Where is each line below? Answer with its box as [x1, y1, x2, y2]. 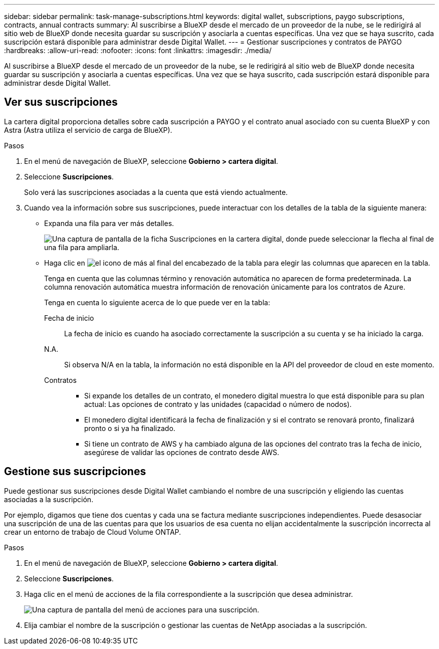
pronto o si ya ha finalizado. [84, 423, 175, 432]
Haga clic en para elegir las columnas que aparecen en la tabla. [44, 258, 430, 267]
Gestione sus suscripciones [4, 465, 146, 478]
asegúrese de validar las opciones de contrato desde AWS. [84, 448, 280, 457]
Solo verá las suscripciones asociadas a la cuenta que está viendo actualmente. [24, 187, 288, 196]
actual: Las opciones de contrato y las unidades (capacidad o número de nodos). [84, 399, 352, 408]
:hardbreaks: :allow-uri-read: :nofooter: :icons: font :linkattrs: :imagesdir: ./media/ [4, 46, 272, 55]
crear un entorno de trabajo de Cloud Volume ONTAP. [4, 527, 181, 536]
